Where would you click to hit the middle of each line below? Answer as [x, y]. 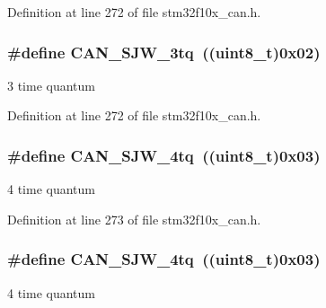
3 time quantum [51, 85]
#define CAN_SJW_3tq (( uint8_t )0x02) [164, 52]
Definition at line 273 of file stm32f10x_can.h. [134, 219]
